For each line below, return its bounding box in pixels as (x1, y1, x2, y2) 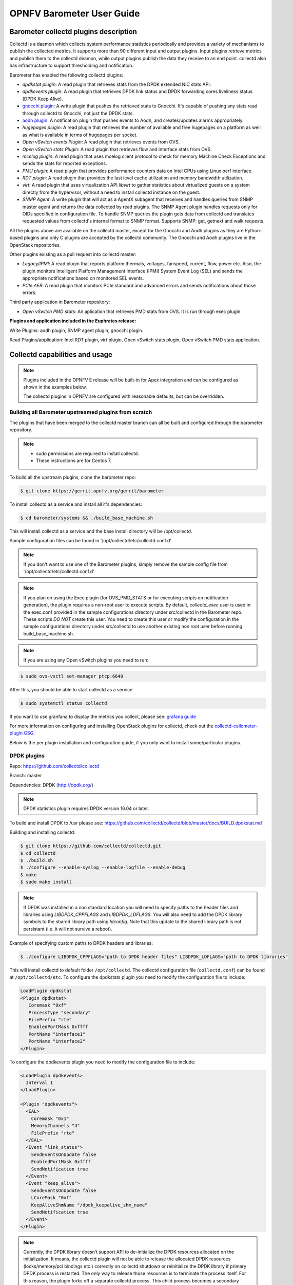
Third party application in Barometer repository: (9, 299, 110, 305)
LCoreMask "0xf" (31, 1195, 72, 1201)
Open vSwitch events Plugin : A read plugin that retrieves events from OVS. (22, 139, 180, 145)
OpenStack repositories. (9, 242, 61, 248)
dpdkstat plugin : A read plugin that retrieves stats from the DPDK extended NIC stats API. (22, 81, 211, 87)
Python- (244, 227, 262, 233)
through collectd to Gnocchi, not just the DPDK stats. (22, 110, 134, 116)
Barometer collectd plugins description (9, 27, 137, 36)
